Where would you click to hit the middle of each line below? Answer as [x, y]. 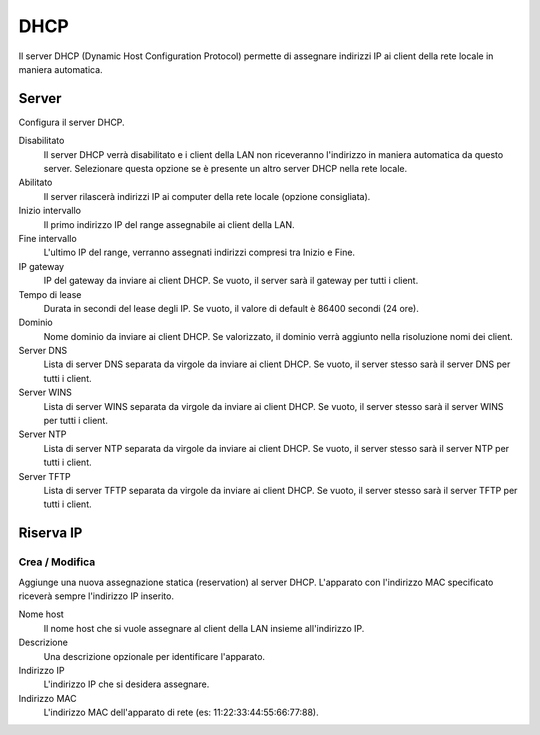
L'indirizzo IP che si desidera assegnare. [126, 684]
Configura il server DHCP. [71, 122]
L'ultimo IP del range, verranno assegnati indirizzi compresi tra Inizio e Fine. [199, 252]
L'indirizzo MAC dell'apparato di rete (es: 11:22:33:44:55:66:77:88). [181, 712]
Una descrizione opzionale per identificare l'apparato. [154, 656]
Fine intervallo [47, 238]
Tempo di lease [50, 294]
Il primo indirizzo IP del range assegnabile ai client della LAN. [169, 224]
